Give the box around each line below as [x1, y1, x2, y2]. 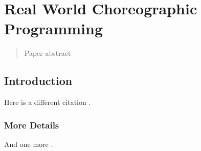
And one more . [4, 138, 53, 149]
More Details [4, 118, 59, 131]
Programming [4, 18, 103, 39]
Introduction [4, 73, 73, 89]
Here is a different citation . [4, 97, 91, 107]
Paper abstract [24, 48, 71, 58]
